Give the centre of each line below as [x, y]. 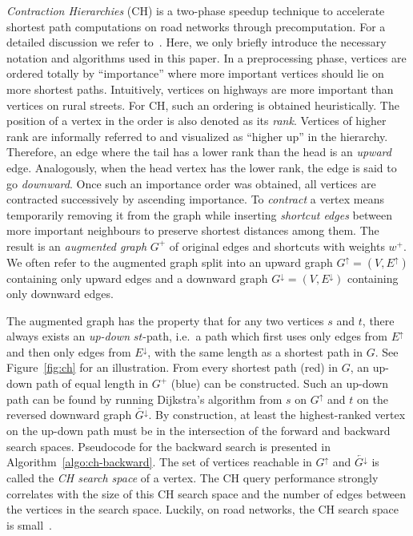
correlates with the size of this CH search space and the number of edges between [206, 493]
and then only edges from [69, 351]
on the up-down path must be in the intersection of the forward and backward [198, 431]
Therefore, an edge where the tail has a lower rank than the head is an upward [199, 152]
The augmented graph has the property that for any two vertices [165, 320]
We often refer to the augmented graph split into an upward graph [170, 262]
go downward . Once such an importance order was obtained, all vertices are [191, 183]
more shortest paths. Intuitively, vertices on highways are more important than [200, 89]
